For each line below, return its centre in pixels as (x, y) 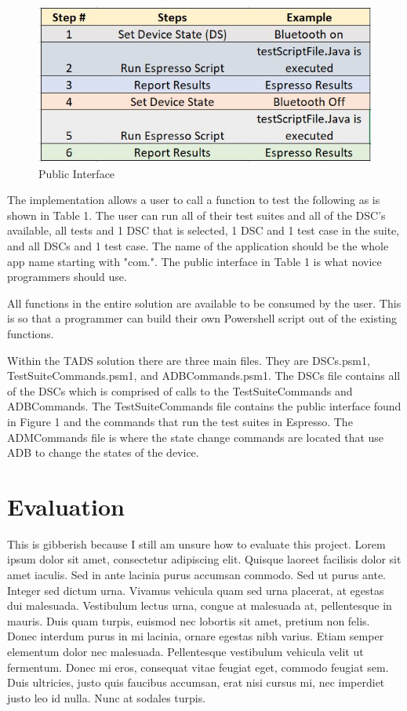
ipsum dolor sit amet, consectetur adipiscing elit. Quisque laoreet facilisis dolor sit (204, 559)
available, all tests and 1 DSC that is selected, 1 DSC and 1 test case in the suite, (203, 230)
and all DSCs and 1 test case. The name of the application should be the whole (198, 245)
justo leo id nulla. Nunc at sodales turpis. (107, 697)
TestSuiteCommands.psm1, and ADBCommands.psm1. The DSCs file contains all (204, 376)
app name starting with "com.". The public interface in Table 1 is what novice (194, 261)
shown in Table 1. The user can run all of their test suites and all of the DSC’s (196, 215)
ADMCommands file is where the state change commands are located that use (196, 437)
